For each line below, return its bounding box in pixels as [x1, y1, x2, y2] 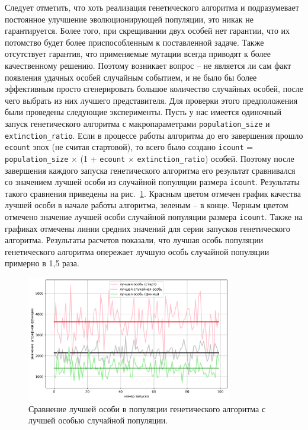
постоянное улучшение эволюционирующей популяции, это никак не [5, 12, 254, 25]
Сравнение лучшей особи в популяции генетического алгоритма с [28, 402, 266, 415]
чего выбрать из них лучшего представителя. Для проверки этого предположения [5, 94, 298, 106]
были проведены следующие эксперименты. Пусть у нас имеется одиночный [5, 106, 281, 118]
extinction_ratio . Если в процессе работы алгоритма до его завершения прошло [5, 129, 303, 141]
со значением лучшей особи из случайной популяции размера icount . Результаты [5, 176, 300, 188]
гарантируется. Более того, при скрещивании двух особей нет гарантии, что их [5, 24, 290, 37]
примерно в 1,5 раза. [5, 257, 79, 269]
